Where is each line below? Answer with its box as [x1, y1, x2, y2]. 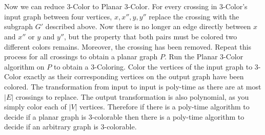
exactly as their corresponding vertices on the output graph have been [24, 71, 244, 82]
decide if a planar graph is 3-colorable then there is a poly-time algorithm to [4, 111, 244, 122]
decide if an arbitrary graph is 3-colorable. [4, 121, 137, 132]
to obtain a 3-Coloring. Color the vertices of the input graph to [53, 61, 253, 72]
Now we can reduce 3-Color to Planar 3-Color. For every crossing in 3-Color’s [4, 1, 248, 12]
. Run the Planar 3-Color [164, 51, 243, 62]
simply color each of [4, 101, 67, 112]
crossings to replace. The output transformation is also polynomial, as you [15, 91, 249, 102]
